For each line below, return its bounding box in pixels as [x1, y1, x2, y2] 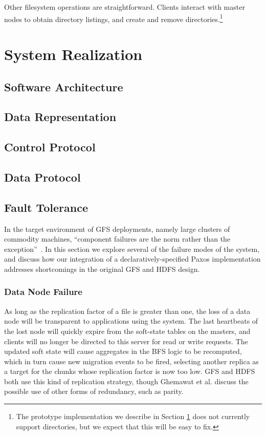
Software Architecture [4, 78, 123, 94]
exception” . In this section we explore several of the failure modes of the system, [4, 243, 260, 254]
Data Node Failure [4, 285, 82, 298]
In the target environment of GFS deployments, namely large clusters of [4, 223, 230, 234]
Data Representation [4, 109, 117, 125]
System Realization [4, 44, 143, 65]
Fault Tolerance [4, 199, 88, 215]
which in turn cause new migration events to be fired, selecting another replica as [4, 355, 259, 366]
